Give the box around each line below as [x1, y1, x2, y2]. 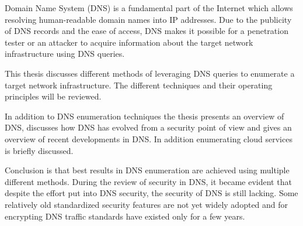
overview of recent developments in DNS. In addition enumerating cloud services [5, 132, 292, 145]
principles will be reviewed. [5, 90, 102, 102]
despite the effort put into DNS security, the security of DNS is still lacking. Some [5, 187, 298, 199]
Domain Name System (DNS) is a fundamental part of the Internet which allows [5, 2, 293, 13]
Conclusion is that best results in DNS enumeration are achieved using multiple [5, 164, 290, 176]
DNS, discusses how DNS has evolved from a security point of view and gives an [5, 121, 292, 133]
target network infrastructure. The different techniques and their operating [5, 78, 273, 91]
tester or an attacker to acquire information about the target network [5, 36, 253, 48]
